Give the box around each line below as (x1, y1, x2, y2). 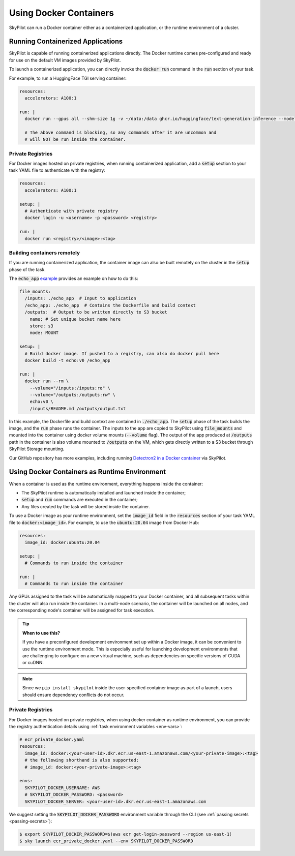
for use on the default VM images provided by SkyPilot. (9, 57, 121, 63)
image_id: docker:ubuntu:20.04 (25, 539, 100, 545)
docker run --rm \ (25, 378, 69, 384)
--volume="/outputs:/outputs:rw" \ (29, 392, 116, 397)
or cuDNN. (22, 660, 44, 666)
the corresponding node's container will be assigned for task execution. (9, 608, 155, 613)
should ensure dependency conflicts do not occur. (22, 692, 125, 698)
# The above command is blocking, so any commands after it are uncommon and (25, 129, 217, 135)
